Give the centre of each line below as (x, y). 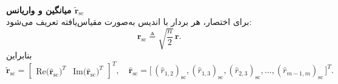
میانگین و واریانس (39, 9)
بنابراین (19, 55)
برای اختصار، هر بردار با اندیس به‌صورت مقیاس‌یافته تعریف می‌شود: (129, 22)
